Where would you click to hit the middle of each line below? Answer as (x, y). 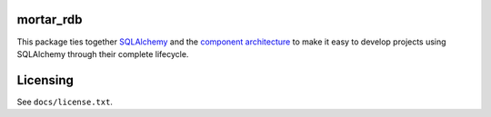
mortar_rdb (50, 19)
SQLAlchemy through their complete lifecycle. (103, 54)
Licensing (45, 80)
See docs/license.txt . (65, 102)
